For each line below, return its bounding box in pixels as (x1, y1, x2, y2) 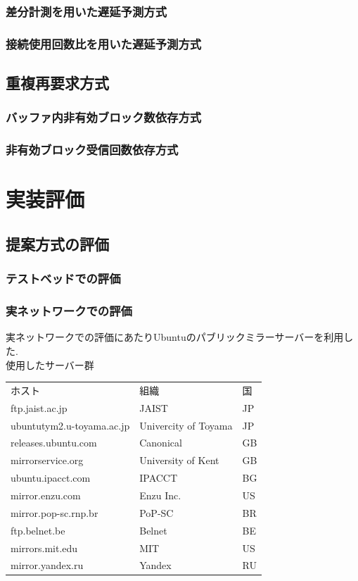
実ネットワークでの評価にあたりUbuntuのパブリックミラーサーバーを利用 (6, 330, 344, 344)
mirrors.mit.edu (11, 540, 78, 555)
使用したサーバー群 (6, 357, 94, 372)
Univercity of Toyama (139, 418, 233, 432)
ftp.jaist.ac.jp (11, 400, 68, 415)
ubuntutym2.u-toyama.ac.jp (11, 418, 130, 432)
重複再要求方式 (6, 72, 109, 94)
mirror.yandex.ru (11, 558, 84, 573)
